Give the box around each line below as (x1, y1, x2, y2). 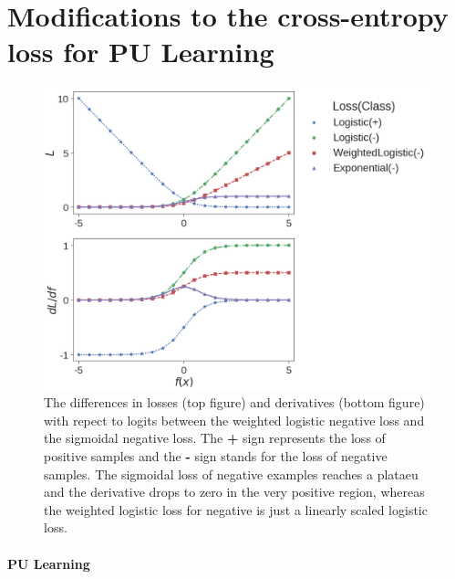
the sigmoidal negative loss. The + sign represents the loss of (44, 428, 386, 447)
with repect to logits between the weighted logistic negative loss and (44, 410, 425, 429)
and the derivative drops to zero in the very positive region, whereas (44, 482, 425, 501)
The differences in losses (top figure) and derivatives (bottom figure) (44, 393, 425, 412)
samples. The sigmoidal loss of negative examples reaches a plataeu (44, 464, 419, 483)
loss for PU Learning (7, 33, 274, 70)
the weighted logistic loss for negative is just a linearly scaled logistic (44, 500, 428, 519)
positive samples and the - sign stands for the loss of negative (44, 446, 388, 465)
